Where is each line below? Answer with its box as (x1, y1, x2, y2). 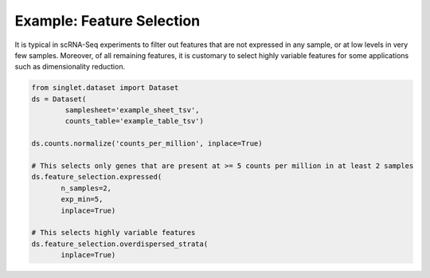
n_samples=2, (61, 183, 111, 193)
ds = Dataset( (31, 94, 87, 104)
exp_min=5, (61, 195, 104, 204)
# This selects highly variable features (31, 228, 196, 237)
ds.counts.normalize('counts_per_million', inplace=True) (31, 139, 263, 148)
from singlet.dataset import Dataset (31, 84, 179, 92)
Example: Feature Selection (14, 12, 201, 29)
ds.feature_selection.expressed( (31, 172, 162, 182)
